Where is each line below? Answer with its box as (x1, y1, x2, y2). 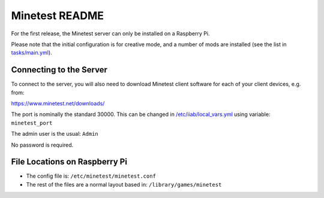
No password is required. (11, 141, 74, 148)
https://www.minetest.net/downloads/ (11, 100, 105, 107)
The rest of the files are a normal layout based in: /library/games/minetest (26, 181, 222, 188)
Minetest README (11, 9, 104, 22)
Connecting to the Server (11, 65, 108, 75)
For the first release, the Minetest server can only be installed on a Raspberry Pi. (11, 30, 210, 37)
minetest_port (11, 120, 53, 126)
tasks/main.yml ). (11, 49, 52, 56)
